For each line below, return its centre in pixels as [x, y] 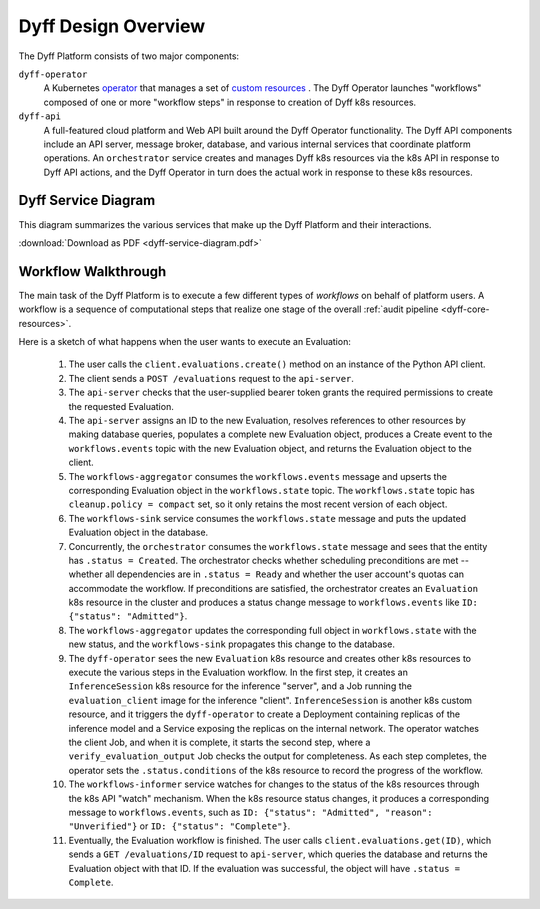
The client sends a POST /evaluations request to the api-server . [211, 378]
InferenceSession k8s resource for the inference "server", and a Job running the [240, 686]
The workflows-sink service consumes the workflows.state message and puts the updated [267, 518]
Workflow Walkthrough [92, 271]
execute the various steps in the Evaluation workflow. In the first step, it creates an [238, 672]
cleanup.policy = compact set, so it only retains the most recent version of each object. [258, 504]
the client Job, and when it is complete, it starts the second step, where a [219, 742]
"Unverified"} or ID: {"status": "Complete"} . [179, 826]
